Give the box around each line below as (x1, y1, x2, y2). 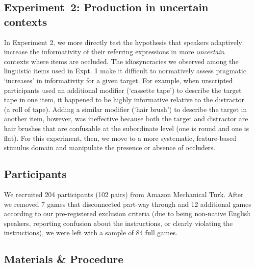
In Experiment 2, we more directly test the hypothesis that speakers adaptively (4, 37, 242, 47)
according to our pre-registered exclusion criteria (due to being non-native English (4, 208, 251, 219)
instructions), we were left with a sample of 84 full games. (4, 227, 178, 238)
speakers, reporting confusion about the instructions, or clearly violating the (4, 218, 233, 228)
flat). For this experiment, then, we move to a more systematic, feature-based (4, 133, 236, 143)
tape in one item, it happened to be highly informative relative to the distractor (4, 94, 244, 105)
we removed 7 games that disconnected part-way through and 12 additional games (4, 199, 251, 209)
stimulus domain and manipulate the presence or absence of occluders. (4, 142, 215, 153)
